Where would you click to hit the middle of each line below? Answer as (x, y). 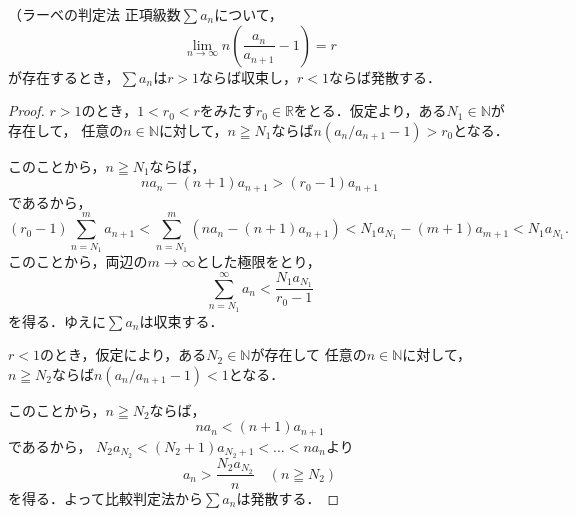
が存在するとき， (64, 76)
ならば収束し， (248, 76)
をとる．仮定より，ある (370, 110)
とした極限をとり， (258, 260)
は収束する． (181, 320)
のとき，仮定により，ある (123, 354)
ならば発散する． (385, 76)
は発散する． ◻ (288, 497)
